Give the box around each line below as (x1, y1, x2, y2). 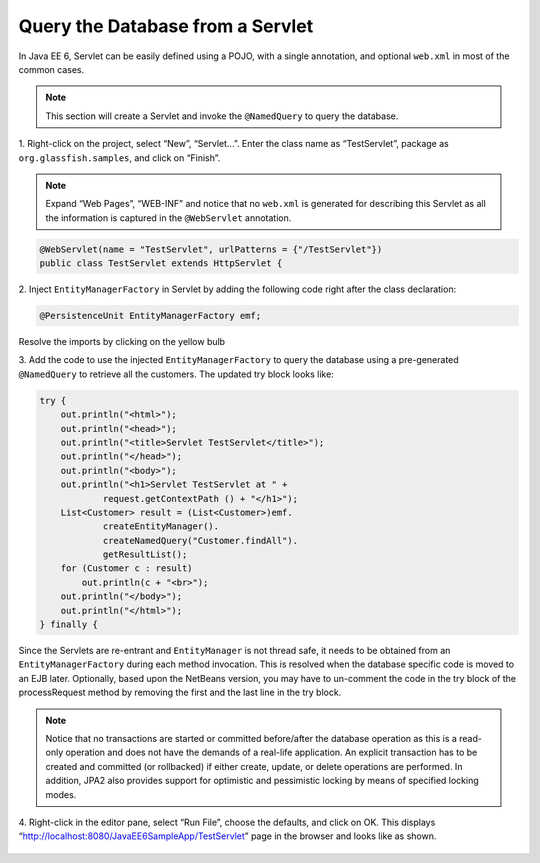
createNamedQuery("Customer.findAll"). (102, 535, 299, 546)
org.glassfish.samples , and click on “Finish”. (18, 151, 221, 164)
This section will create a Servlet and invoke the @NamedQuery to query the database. (45, 110, 399, 122)
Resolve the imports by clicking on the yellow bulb (18, 336, 225, 347)
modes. (45, 788, 77, 800)
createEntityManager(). (102, 521, 220, 532)
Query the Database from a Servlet (18, 15, 314, 37)
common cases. (18, 63, 85, 75)
